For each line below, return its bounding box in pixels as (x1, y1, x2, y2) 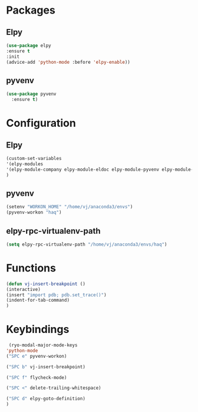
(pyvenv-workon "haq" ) (6, 210, 62, 215)
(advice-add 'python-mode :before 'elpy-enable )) (6, 59, 131, 65)
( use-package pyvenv (6, 91, 57, 97)
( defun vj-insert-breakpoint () (6, 281, 85, 287)
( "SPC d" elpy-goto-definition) (6, 396, 85, 402)
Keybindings (6, 323, 70, 336)
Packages (6, 4, 56, 17)
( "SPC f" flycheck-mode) (6, 374, 67, 381)
